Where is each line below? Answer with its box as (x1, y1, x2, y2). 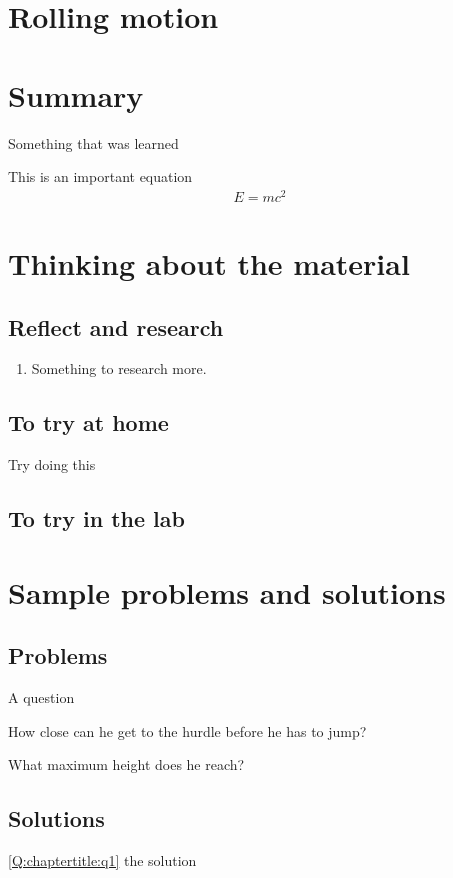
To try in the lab (8, 503, 185, 534)
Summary (8, 74, 144, 115)
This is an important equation (8, 166, 193, 187)
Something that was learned (8, 132, 179, 153)
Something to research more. (31, 358, 207, 379)
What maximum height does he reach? (8, 754, 245, 775)
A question (8, 687, 75, 708)
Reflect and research (8, 311, 224, 342)
